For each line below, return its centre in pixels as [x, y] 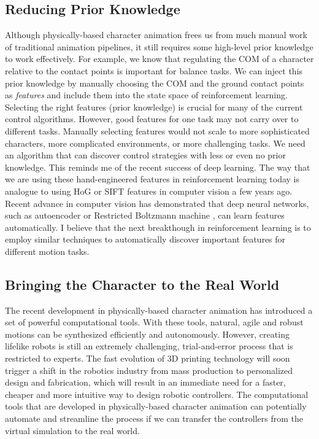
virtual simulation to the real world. [72, 430]
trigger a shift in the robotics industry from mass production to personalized [149, 370]
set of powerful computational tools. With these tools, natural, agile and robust [154, 322]
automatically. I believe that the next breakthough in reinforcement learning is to [158, 227]
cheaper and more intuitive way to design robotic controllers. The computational [157, 394]
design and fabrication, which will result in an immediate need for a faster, [145, 382]
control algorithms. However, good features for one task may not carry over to [152, 119]
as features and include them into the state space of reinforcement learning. [146, 95]
